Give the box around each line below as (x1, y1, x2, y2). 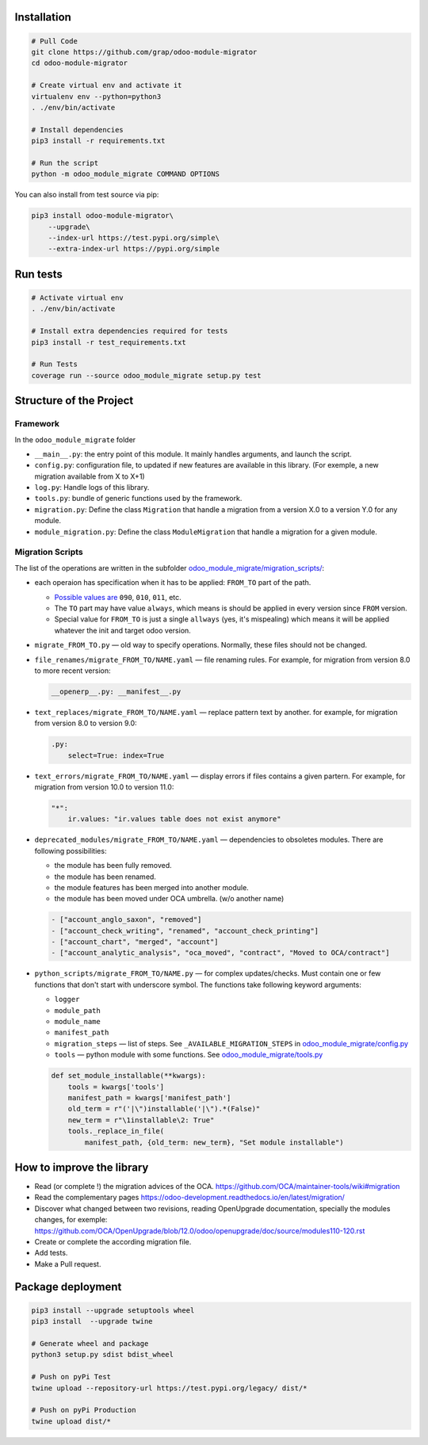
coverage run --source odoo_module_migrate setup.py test (31, 371, 262, 380)
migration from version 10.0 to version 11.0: (34, 782, 174, 792)
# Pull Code (31, 36, 78, 45)
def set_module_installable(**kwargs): (51, 1071, 206, 1080)
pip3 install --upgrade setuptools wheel (31, 1305, 195, 1315)
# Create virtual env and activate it (31, 81, 182, 90)
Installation (14, 10, 71, 24)
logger (54, 995, 80, 1004)
